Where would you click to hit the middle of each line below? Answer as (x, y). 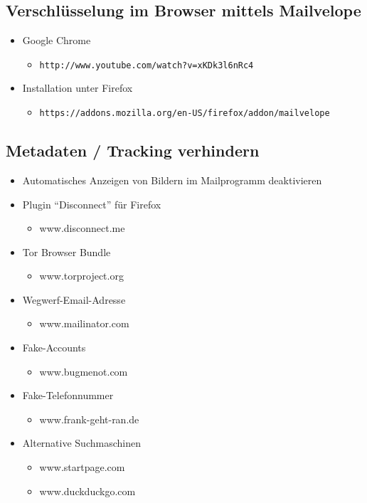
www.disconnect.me (82, 228)
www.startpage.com (82, 467)
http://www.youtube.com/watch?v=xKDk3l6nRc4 (147, 65)
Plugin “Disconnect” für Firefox (92, 204)
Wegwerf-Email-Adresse (74, 299)
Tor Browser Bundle (67, 251)
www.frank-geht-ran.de (89, 419)
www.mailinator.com (84, 323)
